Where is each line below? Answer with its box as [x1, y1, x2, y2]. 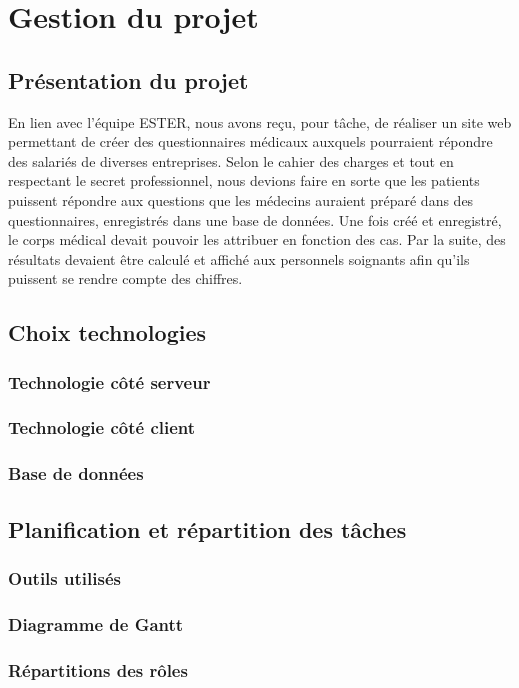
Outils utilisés [8, 565, 121, 590]
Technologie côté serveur [8, 369, 211, 394]
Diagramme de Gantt [8, 611, 184, 636]
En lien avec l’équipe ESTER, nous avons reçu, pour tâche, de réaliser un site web [8, 111, 512, 132]
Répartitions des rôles [8, 657, 188, 682]
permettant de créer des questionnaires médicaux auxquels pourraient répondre [8, 131, 493, 152]
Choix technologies [8, 317, 207, 348]
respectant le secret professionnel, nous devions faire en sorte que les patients [8, 170, 480, 191]
